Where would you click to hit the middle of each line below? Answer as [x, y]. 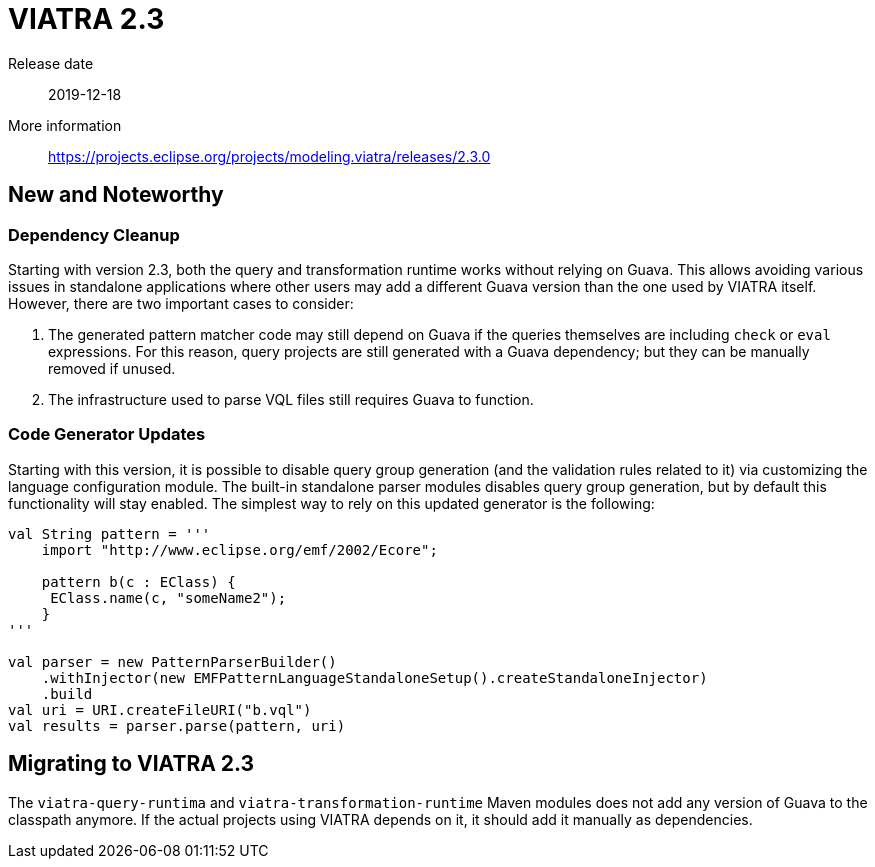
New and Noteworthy [116, 195]
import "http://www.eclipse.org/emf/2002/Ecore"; [239, 549]
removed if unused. [112, 368]
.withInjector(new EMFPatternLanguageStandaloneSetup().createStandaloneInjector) [374, 677]
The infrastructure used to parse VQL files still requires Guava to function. [291, 399]
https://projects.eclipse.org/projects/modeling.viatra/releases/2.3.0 [269, 156]
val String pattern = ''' [109, 533]
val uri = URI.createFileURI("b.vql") [160, 709]
